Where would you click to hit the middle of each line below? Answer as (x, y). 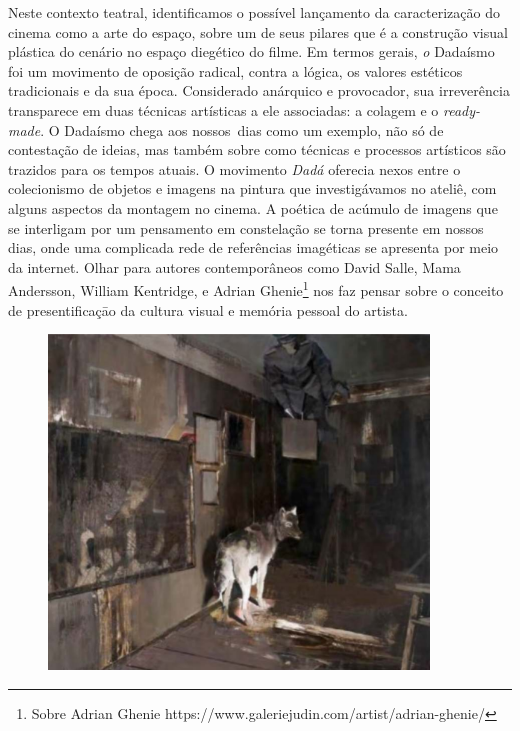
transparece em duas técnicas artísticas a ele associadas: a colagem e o (223, 109)
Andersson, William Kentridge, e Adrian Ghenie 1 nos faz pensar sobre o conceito (256, 288)
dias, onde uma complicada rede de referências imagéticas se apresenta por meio (253, 247)
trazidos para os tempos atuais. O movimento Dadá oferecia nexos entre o (234, 168)
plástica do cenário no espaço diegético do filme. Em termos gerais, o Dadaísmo (251, 51)
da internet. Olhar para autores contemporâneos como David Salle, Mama (234, 266)
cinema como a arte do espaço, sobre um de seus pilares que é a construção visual (258, 31)
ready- (462, 109)
